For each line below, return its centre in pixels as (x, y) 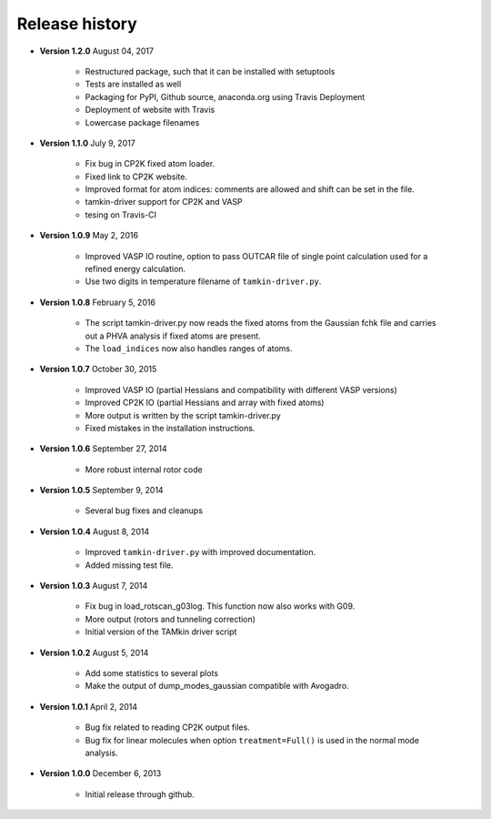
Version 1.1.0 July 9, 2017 (87, 143)
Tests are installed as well (133, 84)
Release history (77, 24)
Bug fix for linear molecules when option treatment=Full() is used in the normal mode (252, 740)
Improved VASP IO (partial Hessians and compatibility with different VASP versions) (241, 389)
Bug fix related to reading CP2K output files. (167, 727)
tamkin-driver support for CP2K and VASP (164, 202)
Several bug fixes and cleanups (144, 511)
